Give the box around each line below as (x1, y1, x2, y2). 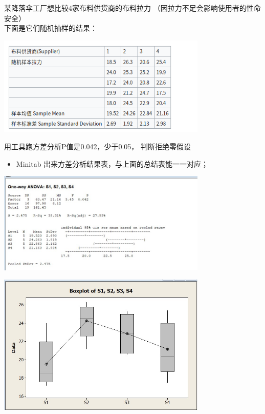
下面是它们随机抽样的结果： (4, 23, 97, 33)
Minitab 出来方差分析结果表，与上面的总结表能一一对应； (16, 158, 209, 169)
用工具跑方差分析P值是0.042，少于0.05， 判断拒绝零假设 (4, 141, 191, 151)
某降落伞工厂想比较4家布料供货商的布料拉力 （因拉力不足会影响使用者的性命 (4, 3, 261, 13)
